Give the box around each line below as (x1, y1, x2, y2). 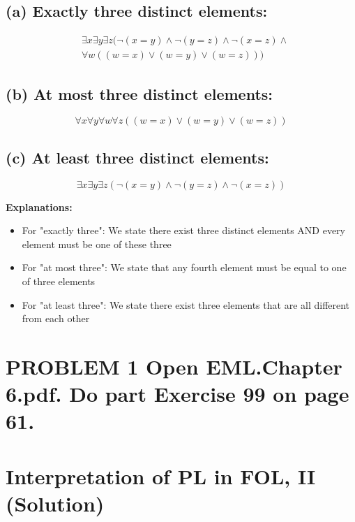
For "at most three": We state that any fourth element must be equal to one (22, 260, 347, 275)
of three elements (22, 274, 96, 289)
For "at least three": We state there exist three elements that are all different (22, 297, 350, 312)
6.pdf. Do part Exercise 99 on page (6, 379, 349, 408)
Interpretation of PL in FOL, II (6, 461, 316, 490)
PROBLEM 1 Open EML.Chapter (6, 352, 342, 381)
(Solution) (6, 488, 105, 517)
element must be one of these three (22, 236, 172, 251)
